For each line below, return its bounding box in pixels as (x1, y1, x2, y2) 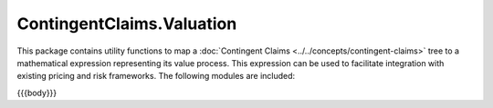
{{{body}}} (16, 87, 58, 98)
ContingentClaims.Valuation (16, 14, 237, 34)
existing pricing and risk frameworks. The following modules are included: (16, 71, 296, 82)
